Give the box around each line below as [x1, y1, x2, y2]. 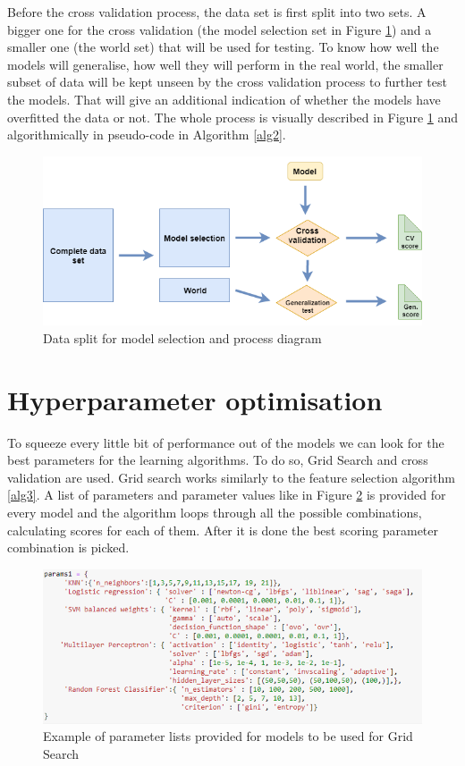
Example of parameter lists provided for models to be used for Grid [43, 727, 413, 745]
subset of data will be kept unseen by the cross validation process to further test [7, 72, 447, 91]
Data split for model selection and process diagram [43, 328, 322, 347]
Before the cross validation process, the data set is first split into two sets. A [7, 3, 427, 21]
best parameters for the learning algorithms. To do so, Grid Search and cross [7, 450, 428, 469]
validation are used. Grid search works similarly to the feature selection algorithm [7, 467, 455, 486]
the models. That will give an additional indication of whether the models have [7, 89, 441, 108]
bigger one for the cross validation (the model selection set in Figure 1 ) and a [7, 20, 432, 38]
